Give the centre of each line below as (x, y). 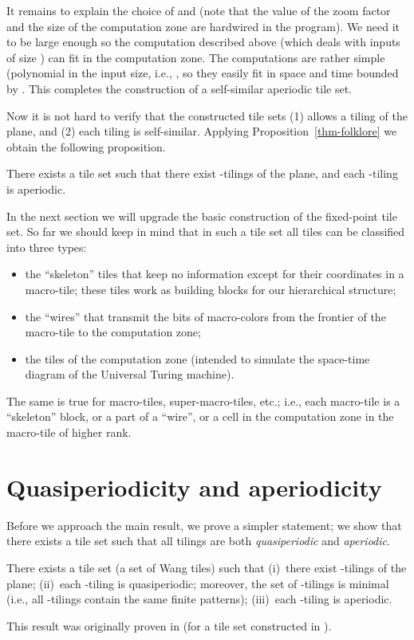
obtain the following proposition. (86, 146)
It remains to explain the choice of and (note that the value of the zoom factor (199, 10)
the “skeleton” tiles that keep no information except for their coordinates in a (215, 274)
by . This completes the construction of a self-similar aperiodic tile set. (179, 88)
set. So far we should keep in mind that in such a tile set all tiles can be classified (206, 232)
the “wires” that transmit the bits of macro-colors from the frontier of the (205, 316)
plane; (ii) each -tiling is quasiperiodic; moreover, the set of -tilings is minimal (198, 583)
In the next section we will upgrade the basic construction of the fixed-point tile (202, 216)
